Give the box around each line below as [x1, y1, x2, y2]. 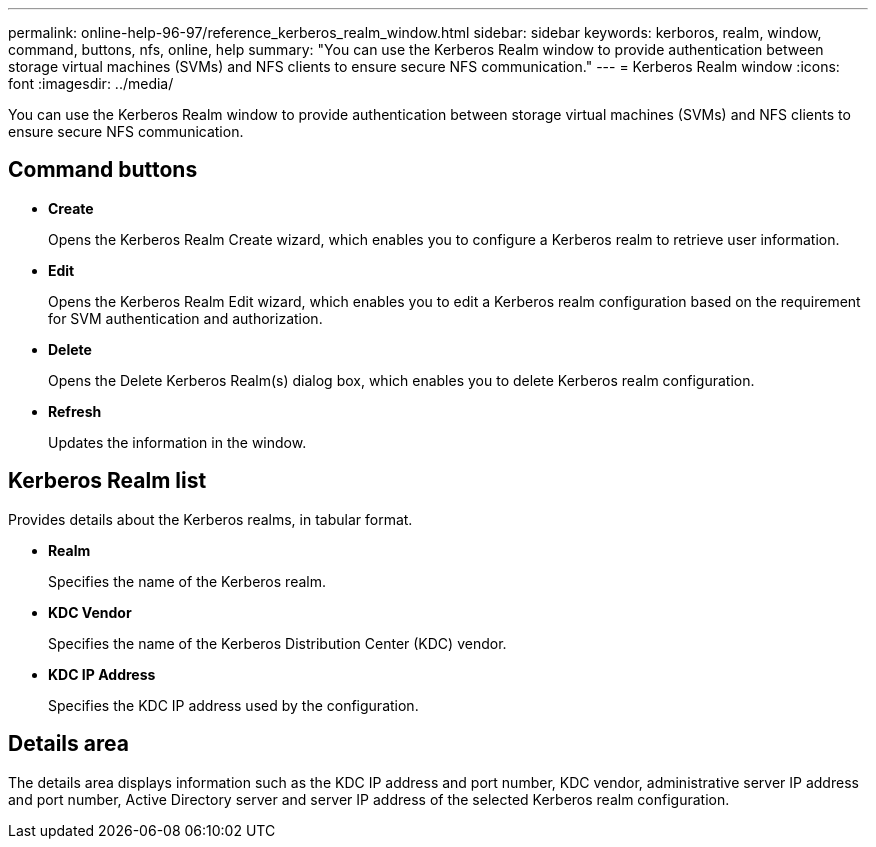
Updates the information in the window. [48, 433, 307, 451]
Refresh [48, 402, 102, 420]
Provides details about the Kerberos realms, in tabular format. [8, 510, 413, 528]
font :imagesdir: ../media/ [8, 75, 174, 92]
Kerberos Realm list [8, 468, 207, 494]
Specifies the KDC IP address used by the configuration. [48, 696, 419, 714]
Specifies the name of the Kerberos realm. [48, 572, 326, 590]
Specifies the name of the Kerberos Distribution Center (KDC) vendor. [48, 634, 507, 652]
